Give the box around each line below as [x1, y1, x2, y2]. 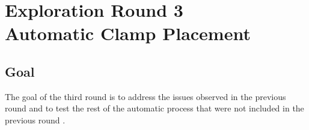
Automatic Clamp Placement [5, 21, 251, 46]
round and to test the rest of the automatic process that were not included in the [5, 102, 304, 114]
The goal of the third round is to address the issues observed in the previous [5, 90, 286, 102]
